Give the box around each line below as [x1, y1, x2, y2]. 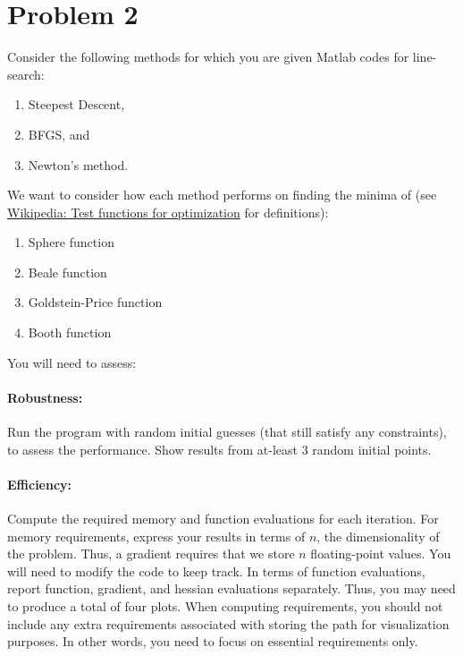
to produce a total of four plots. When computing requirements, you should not [7, 597, 443, 615]
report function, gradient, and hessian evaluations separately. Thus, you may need [7, 579, 456, 598]
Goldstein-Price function [28, 293, 163, 311]
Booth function [28, 323, 112, 342]
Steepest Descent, [28, 95, 125, 114]
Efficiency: [7, 474, 72, 493]
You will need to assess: [7, 353, 137, 371]
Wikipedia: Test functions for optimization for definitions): [7, 202, 329, 221]
